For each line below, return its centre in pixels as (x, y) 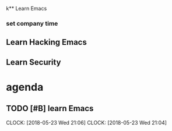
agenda (25, 87)
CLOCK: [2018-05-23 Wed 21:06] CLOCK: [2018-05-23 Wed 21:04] (87, 122)
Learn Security (34, 62)
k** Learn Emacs (27, 8)
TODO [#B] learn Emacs (50, 109)
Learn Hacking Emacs (47, 42)
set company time (32, 23)
